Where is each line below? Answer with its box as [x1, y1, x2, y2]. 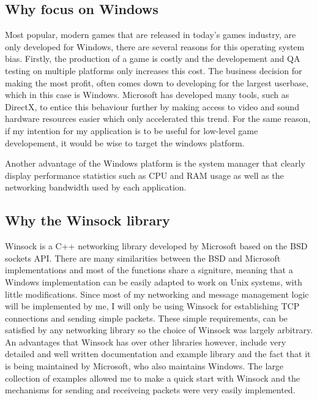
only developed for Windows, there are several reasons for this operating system [5, 40, 305, 53]
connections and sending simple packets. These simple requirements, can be [5, 311, 288, 324]
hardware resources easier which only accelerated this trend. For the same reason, [5, 112, 311, 125]
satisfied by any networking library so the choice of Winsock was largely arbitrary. [5, 323, 313, 336]
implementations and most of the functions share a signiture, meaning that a [5, 263, 293, 276]
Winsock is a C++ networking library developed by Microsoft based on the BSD [5, 240, 308, 252]
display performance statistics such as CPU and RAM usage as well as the [5, 168, 284, 181]
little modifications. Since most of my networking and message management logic [5, 287, 309, 300]
